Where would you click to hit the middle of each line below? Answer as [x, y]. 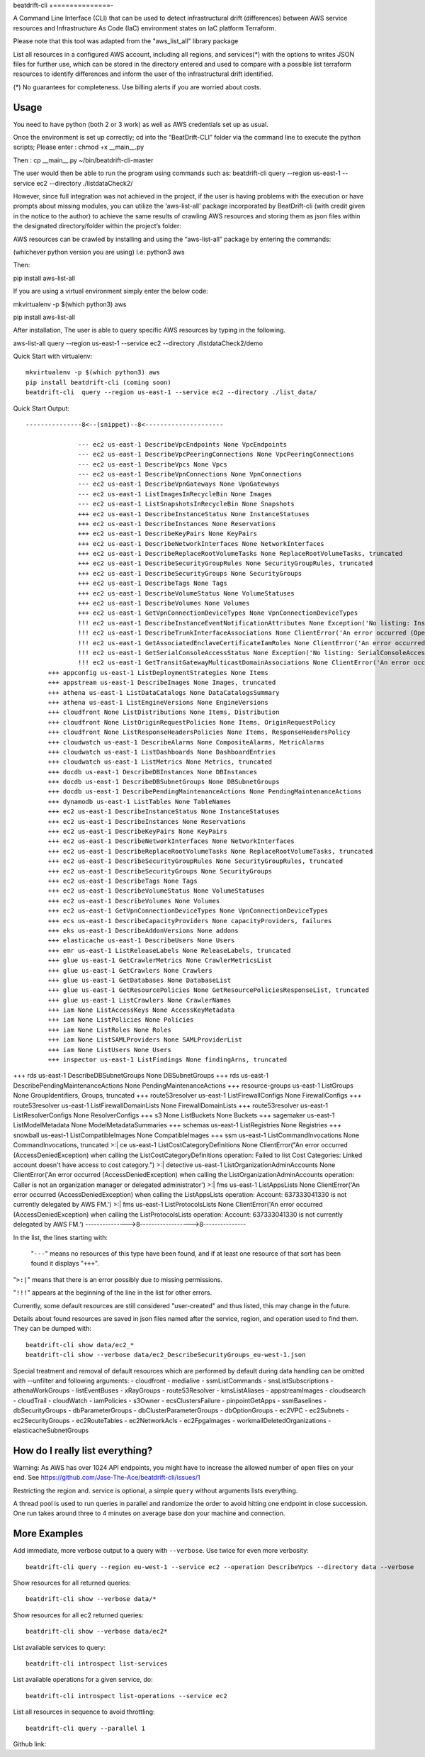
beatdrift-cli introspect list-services [97, 1664]
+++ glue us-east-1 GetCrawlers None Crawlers [130, 970]
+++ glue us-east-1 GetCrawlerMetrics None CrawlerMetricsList [160, 960]
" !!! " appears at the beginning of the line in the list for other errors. [113, 1293]
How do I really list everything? [83, 1450]
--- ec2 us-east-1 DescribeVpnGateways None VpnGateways [179, 484]
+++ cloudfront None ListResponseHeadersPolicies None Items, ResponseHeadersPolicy [199, 732]
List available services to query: [59, 1647]
